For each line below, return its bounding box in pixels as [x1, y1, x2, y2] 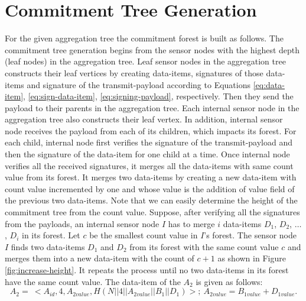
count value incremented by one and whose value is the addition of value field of [5, 182, 295, 195]
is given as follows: [196, 275, 263, 287]
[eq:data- [253, 78, 285, 90]
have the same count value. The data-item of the [5, 275, 181, 287]
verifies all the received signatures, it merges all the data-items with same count [5, 159, 294, 171]
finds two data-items [11, 240, 85, 253]
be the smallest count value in [89, 229, 198, 241]
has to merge [168, 217, 215, 229]
